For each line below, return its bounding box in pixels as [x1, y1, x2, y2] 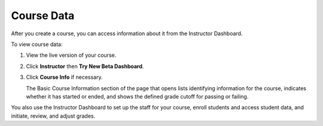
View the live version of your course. [26, 51, 117, 59]
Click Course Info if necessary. [26, 73, 103, 81]
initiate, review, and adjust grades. [11, 112, 96, 119]
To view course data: [11, 41, 63, 48]
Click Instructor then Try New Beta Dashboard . [26, 63, 144, 70]
